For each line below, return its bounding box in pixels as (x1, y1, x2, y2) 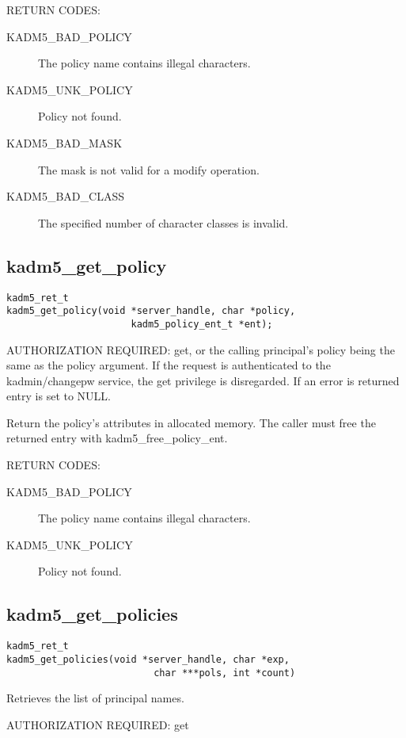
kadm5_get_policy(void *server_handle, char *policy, (6, 305, 296, 317)
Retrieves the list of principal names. (6, 690, 184, 706)
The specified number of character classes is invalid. (38, 214, 289, 231)
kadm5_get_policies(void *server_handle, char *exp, (6, 653, 290, 665)
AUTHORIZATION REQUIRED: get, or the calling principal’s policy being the (6, 341, 395, 358)
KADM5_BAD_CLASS (6, 188, 124, 205)
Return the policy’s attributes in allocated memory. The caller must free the (6, 414, 376, 430)
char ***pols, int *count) (154, 667, 296, 679)
